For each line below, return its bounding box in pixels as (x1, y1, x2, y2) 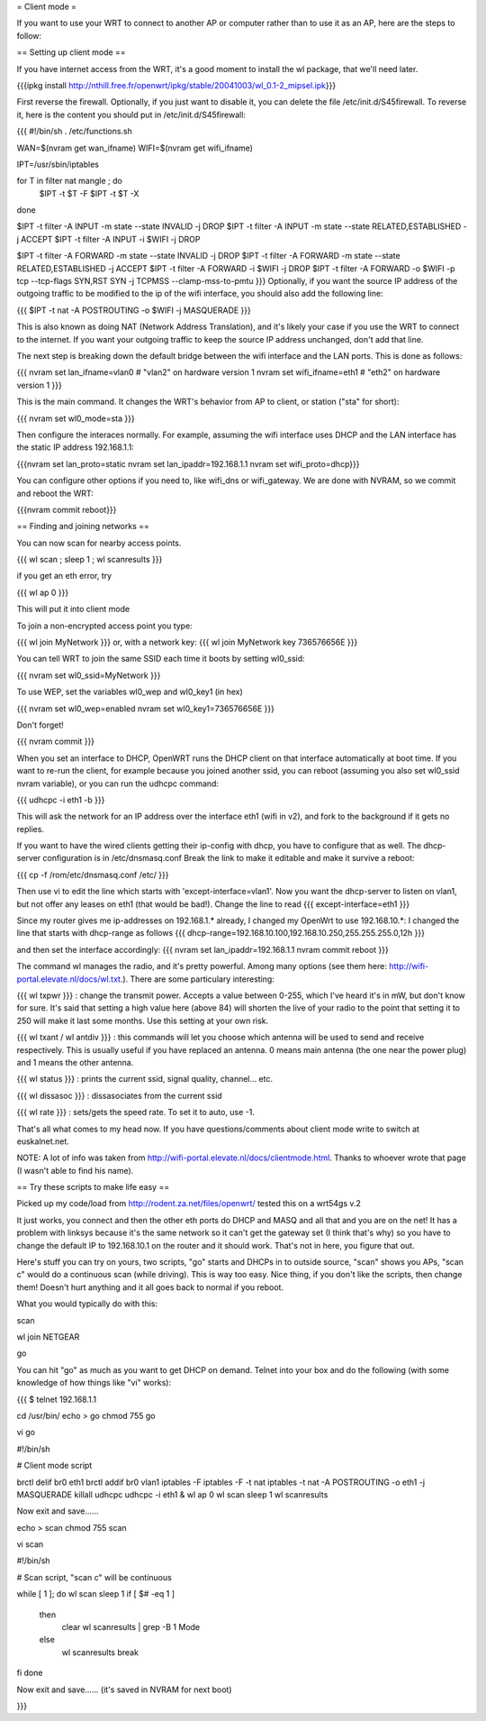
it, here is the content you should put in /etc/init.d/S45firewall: (16, 109, 247, 120)
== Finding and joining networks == (16, 521, 150, 532)
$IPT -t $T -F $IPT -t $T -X (39, 188, 139, 198)
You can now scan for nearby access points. (16, 537, 182, 548)
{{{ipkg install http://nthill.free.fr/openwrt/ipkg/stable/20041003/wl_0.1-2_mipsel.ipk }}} (16, 79, 337, 90)
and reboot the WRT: (16, 488, 94, 499)
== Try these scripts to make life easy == (16, 1182, 170, 1193)
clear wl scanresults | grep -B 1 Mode (61, 1622, 201, 1633)
